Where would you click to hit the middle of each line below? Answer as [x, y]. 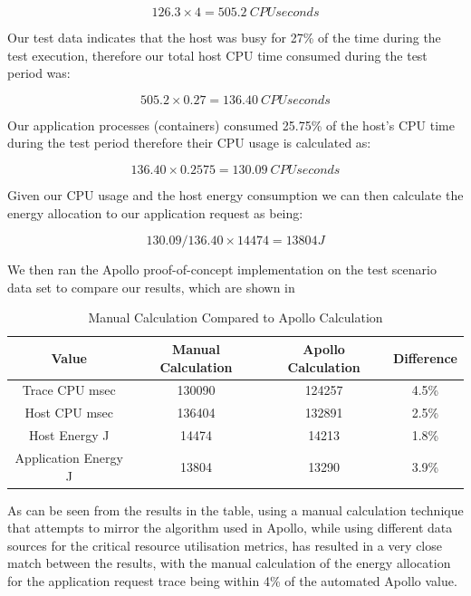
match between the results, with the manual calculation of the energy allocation [229, 563]
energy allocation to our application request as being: [155, 212]
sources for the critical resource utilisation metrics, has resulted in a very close [225, 545]
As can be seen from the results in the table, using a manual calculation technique [235, 509]
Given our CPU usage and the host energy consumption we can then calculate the [235, 194]
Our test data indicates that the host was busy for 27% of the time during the [224, 37]
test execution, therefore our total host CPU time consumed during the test [217, 55]
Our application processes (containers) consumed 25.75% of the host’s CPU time [231, 125]
